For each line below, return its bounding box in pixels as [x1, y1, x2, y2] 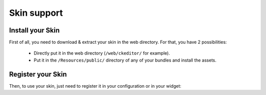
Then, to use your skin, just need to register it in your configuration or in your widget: [9, 83, 182, 89]
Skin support [9, 7, 64, 18]
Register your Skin [9, 70, 67, 78]
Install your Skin [9, 26, 60, 34]
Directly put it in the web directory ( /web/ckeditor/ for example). [33, 50, 170, 56]
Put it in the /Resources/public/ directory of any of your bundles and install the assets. [33, 57, 217, 63]
